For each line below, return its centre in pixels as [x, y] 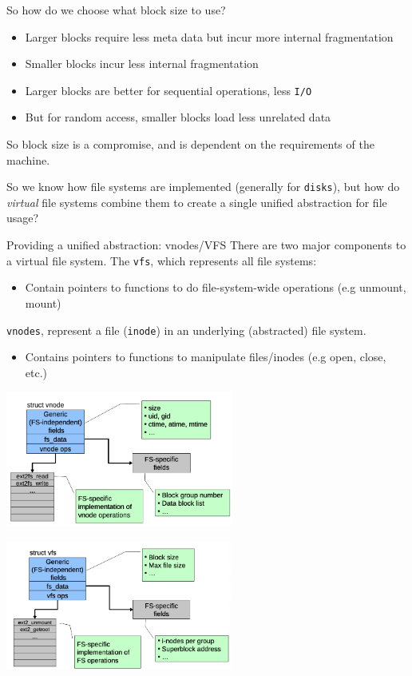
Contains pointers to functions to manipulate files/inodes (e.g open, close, [206, 357]
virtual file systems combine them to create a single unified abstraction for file [197, 202]
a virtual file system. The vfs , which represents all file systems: [162, 260]
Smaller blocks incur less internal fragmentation [142, 64]
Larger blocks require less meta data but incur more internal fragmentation [209, 36]
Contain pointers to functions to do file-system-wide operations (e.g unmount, [216, 287]
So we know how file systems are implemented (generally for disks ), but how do [203, 187]
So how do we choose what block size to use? [116, 10]
